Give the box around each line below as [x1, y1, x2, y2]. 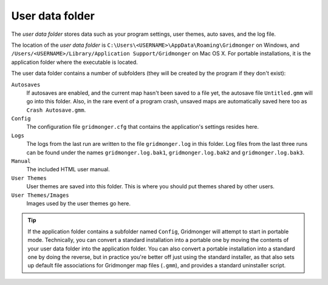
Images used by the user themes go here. [26, 199, 131, 207]
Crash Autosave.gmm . [26, 106, 86, 114]
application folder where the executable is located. [11, 58, 138, 66]
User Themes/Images [11, 191, 69, 199]
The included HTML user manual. [26, 166, 110, 173]
